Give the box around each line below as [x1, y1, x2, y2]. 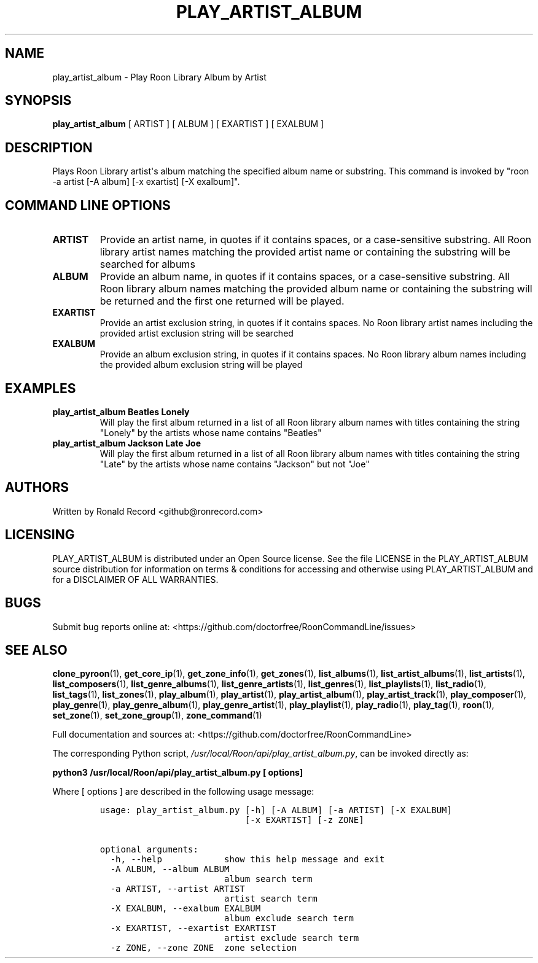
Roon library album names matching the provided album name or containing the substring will [99, 283, 532, 295]
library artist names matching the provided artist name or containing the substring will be [99, 246, 510, 259]
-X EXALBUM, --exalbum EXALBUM [110, 903, 261, 914]
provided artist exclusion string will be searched [99, 328, 294, 339]
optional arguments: [99, 844, 198, 855]
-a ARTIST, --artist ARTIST [110, 884, 245, 894]
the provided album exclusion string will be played [99, 359, 303, 370]
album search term [224, 874, 313, 884]
